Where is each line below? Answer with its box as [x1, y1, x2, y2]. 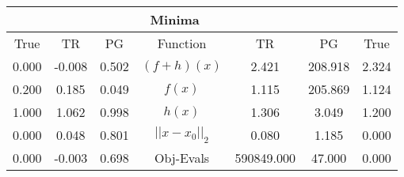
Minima [150, 10, 200, 28]
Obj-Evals [154, 149, 210, 167]
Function [157, 34, 207, 52]
